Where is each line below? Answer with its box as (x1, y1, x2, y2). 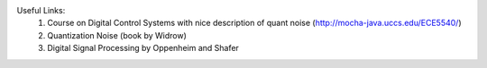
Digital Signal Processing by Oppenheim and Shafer (47, 43, 239, 54)
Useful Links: (16, 5, 66, 15)
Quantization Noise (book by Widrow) (47, 30, 187, 40)
